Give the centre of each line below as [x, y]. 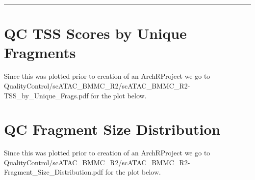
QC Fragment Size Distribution [112, 129]
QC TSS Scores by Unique [95, 33]
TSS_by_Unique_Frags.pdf [46, 95]
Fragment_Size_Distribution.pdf [54, 172]
